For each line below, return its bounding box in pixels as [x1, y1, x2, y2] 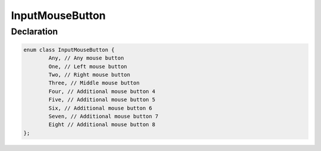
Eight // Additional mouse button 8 [48, 121, 156, 128]
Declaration [11, 26, 58, 37]
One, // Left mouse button [48, 63, 127, 70]
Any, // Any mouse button [48, 55, 124, 62]
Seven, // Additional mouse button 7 [48, 113, 159, 119]
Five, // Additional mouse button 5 [48, 96, 156, 103]
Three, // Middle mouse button [48, 80, 140, 86]
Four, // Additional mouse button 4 [48, 88, 156, 95]
